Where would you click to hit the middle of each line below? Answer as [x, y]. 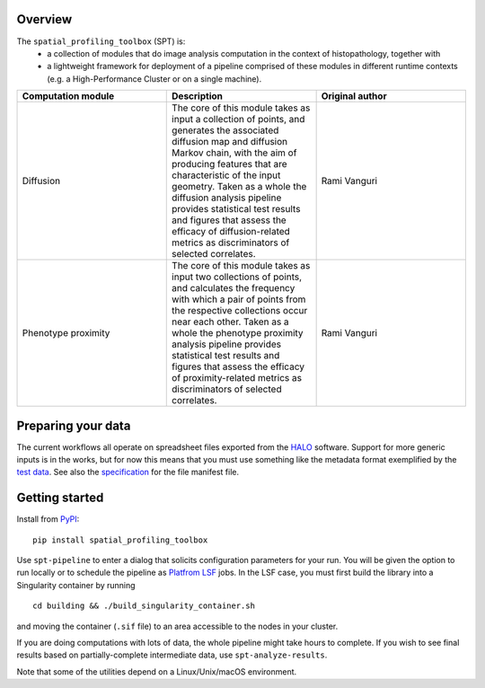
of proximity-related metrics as [237, 378]
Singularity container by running [76, 585]
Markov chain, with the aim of [234, 153]
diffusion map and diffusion [230, 142]
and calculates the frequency [234, 288]
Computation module [68, 96]
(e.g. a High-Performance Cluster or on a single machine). [154, 79]
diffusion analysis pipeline [227, 198]
